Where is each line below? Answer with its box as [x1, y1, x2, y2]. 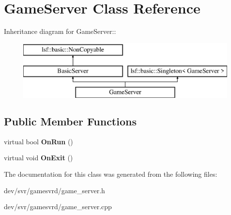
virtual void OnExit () [4, 153, 73, 163]
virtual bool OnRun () [4, 136, 73, 146]
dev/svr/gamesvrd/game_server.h [4, 185, 105, 195]
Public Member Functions [4, 114, 137, 129]
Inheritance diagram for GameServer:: [4, 26, 116, 36]
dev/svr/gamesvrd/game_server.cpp [4, 201, 112, 212]
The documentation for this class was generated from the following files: [4, 169, 217, 179]
